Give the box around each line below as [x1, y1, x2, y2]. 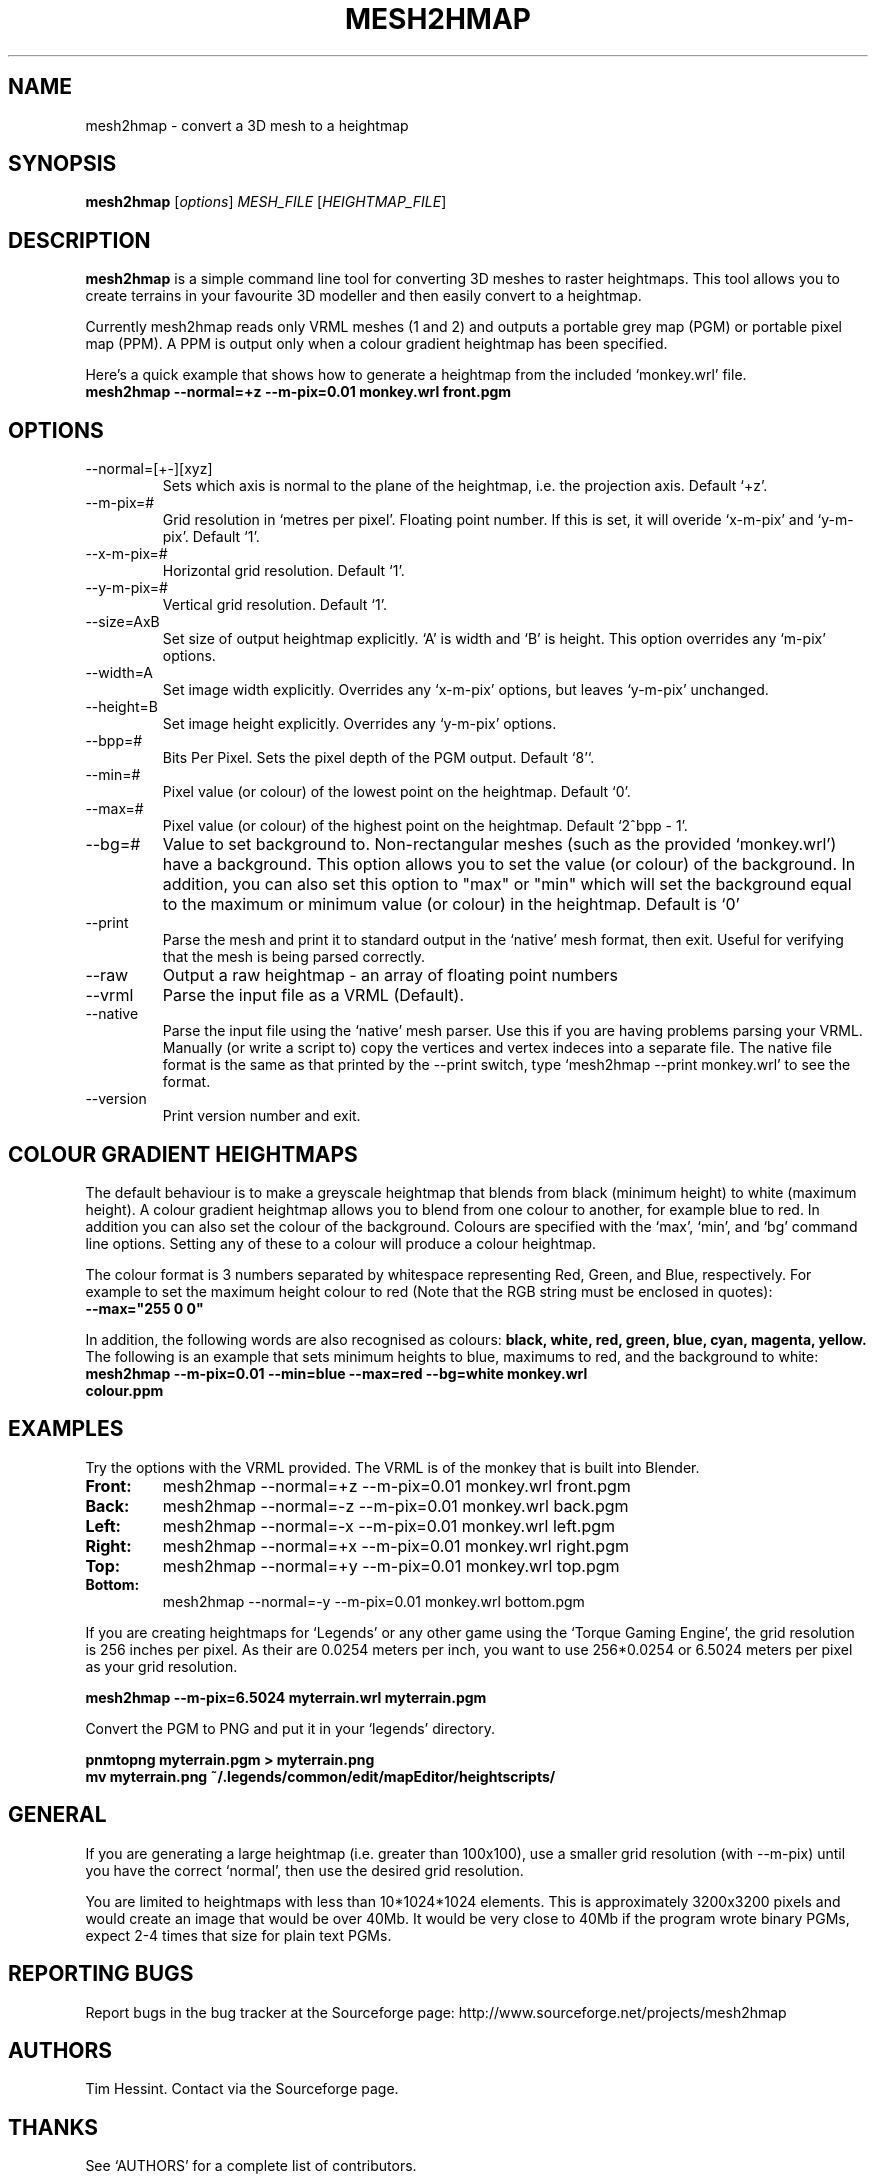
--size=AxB [85, 613, 160, 631]
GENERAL [8, 1802, 107, 1828]
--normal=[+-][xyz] [85, 460, 213, 478]
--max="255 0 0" [85, 1299, 204, 1317]
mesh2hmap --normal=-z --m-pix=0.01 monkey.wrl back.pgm [162, 1495, 629, 1516]
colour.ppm [85, 1381, 164, 1399]
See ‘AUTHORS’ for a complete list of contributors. [85, 2157, 417, 2175]
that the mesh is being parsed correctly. [162, 948, 425, 966]
